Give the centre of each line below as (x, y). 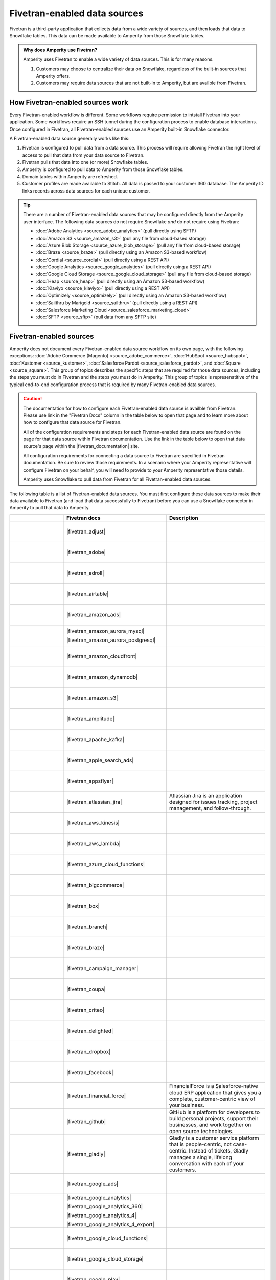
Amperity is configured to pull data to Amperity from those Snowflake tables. (103, 169)
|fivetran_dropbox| (89, 1051)
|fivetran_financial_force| (96, 1096)
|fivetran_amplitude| (90, 718)
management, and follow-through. (210, 808)
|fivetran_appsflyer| (90, 781)
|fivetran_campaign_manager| (102, 968)
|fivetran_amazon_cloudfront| (102, 656)
